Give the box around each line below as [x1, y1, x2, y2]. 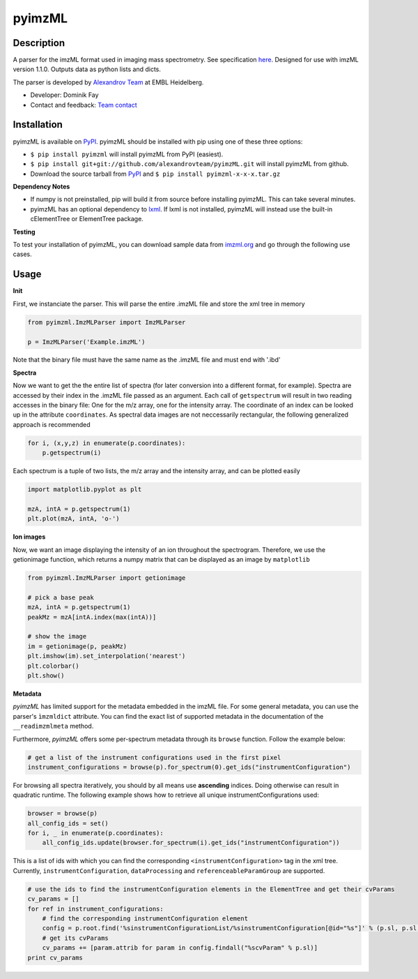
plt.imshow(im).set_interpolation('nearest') [27, 652, 186, 660]
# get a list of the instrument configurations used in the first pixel [27, 754, 281, 761]
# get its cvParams [42, 934, 109, 942]
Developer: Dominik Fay [30, 91, 99, 99]
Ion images [13, 532, 46, 541]
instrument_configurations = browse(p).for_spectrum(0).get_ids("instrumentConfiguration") [27, 763, 351, 771]
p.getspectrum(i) [42, 449, 102, 457]
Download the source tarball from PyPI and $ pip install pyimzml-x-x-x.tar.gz [30, 170, 281, 178]
